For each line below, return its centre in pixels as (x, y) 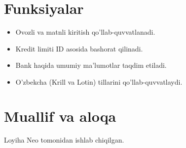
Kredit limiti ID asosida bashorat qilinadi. (79, 48)
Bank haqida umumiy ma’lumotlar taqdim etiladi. (91, 65)
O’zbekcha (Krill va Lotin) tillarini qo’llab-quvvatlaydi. (99, 81)
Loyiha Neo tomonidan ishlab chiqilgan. (64, 139)
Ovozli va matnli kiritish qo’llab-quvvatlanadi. (85, 32)
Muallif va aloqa (60, 116)
